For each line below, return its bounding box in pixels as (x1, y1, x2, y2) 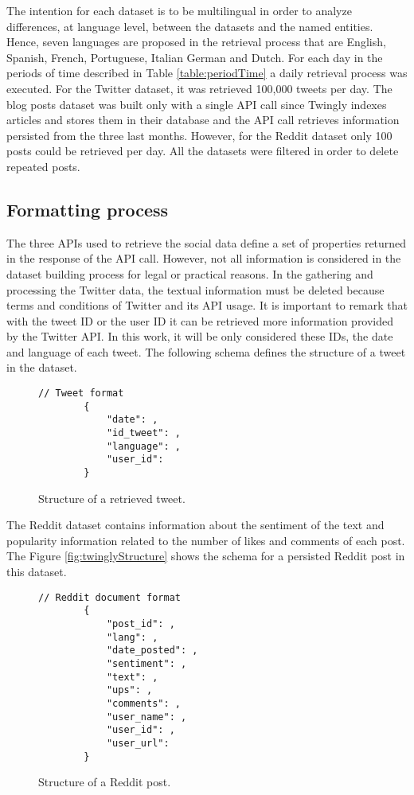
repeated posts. (6, 158, 80, 174)
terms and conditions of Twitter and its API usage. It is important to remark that (6, 297, 408, 314)
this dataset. (6, 563, 67, 580)
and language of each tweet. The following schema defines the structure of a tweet (6, 343, 406, 360)
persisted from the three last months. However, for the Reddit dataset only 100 (6, 127, 393, 143)
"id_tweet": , (106, 427, 181, 439)
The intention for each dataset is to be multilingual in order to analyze (6, 2, 352, 18)
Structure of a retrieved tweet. (38, 489, 186, 506)
